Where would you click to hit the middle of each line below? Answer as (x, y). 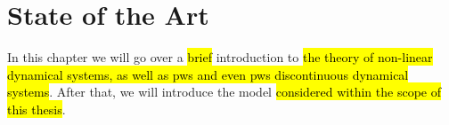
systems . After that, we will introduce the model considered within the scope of (224, 92)
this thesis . (37, 109)
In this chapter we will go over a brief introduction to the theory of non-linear (220, 57)
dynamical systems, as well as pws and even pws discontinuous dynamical (208, 74)
